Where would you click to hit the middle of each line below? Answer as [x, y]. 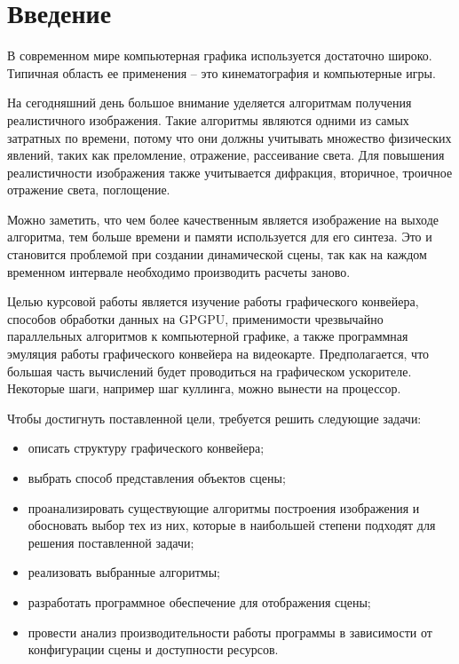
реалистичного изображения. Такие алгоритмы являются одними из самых [208, 119]
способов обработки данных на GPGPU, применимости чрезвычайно [195, 318]
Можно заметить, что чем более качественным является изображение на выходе [223, 219]
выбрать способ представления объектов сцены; [157, 478]
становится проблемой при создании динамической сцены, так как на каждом [217, 254]
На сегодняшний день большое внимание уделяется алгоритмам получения [210, 103]
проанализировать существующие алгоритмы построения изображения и [224, 507]
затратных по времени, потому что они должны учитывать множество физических [229, 137]
